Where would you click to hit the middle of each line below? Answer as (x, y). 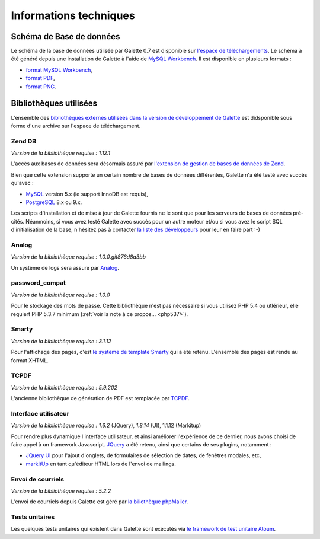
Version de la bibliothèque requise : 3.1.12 (61, 341)
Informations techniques (73, 15)
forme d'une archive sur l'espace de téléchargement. (76, 126)
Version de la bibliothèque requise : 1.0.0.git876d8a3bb (79, 257)
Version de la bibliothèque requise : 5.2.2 (61, 491)
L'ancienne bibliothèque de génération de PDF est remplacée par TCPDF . (100, 398)
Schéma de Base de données (65, 36)
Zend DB (24, 141)
